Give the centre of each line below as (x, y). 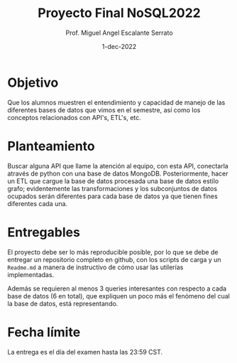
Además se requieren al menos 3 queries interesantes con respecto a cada (117, 288)
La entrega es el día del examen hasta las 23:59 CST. (85, 352)
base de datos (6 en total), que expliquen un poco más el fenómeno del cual (119, 296)
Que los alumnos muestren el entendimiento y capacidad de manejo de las (116, 102)
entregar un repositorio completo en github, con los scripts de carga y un (114, 259)
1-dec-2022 (119, 46)
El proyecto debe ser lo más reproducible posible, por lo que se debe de (113, 252)
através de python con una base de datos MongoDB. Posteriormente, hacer (118, 173)
